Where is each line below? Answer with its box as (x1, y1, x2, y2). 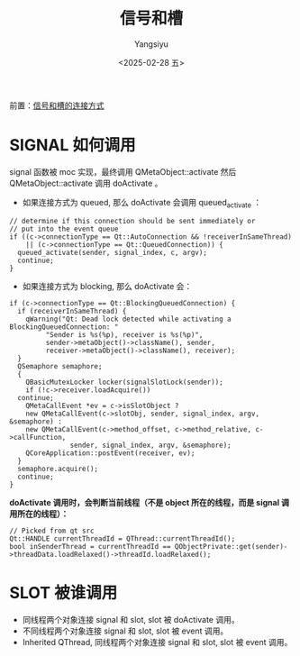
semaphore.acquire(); (17, 464, 99, 473)
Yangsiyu (133, 38, 169, 50)
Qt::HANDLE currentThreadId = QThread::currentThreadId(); (9, 533, 236, 543)
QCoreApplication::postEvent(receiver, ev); (25, 448, 195, 458)
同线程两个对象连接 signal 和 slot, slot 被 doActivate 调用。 (22, 614, 241, 624)
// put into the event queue (9, 224, 119, 233)
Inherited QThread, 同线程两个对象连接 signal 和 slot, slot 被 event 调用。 (22, 636, 293, 647)
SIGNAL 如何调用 (9, 135, 136, 156)
